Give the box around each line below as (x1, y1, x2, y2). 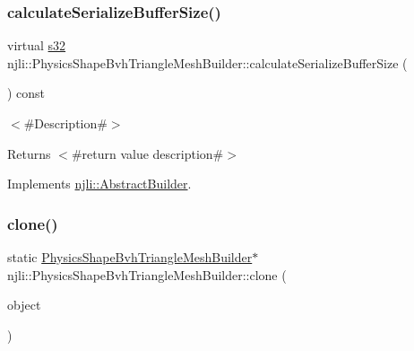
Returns (7, 144, 51, 162)
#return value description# (71, 144, 224, 162)
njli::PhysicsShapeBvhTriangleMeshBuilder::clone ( (7, 265, 287, 284)
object (7, 295, 41, 314)
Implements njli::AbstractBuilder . (7, 174, 192, 193)
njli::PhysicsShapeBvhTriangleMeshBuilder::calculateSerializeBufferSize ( (7, 53, 408, 72)
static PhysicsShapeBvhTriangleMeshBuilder (7, 248, 253, 266)
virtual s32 (7, 36, 66, 55)
